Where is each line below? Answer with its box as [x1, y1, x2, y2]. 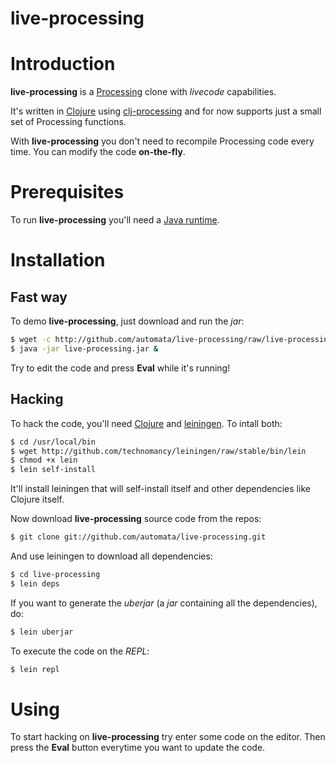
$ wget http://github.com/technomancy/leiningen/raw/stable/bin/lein [10, 446, 307, 456]
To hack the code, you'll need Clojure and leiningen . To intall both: [10, 417, 283, 429]
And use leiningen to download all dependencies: [10, 550, 213, 562]
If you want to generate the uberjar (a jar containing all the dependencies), [10, 597, 318, 609]
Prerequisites [10, 181, 125, 204]
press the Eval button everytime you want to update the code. [10, 742, 266, 754]
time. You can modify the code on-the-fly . [10, 146, 186, 158]
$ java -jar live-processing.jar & [10, 343, 159, 354]
